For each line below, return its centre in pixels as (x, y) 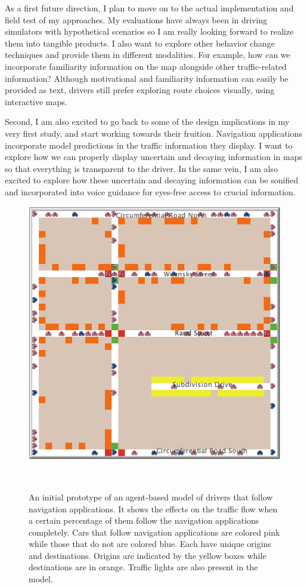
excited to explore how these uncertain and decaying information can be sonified (152, 180)
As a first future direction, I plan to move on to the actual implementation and (149, 8)
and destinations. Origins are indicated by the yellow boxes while (148, 555)
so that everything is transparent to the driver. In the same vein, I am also (141, 168)
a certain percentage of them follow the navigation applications (144, 520)
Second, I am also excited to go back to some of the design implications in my (147, 122)
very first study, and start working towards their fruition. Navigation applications (153, 133)
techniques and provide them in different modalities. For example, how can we (148, 55)
